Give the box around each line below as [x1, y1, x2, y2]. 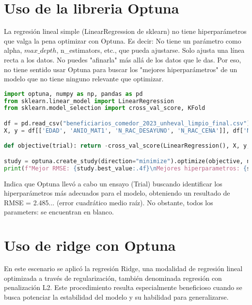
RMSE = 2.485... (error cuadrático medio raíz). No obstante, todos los [4, 197, 213, 207]
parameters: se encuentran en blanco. [4, 207, 114, 217]
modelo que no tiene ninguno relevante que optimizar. [4, 74, 164, 84]
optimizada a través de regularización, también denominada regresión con [4, 273, 222, 283]
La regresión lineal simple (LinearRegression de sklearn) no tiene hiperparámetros [4, 26, 247, 36]
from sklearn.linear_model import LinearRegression [4, 97, 174, 105]
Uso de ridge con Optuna [4, 235, 176, 255]
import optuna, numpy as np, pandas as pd [4, 90, 143, 97]
